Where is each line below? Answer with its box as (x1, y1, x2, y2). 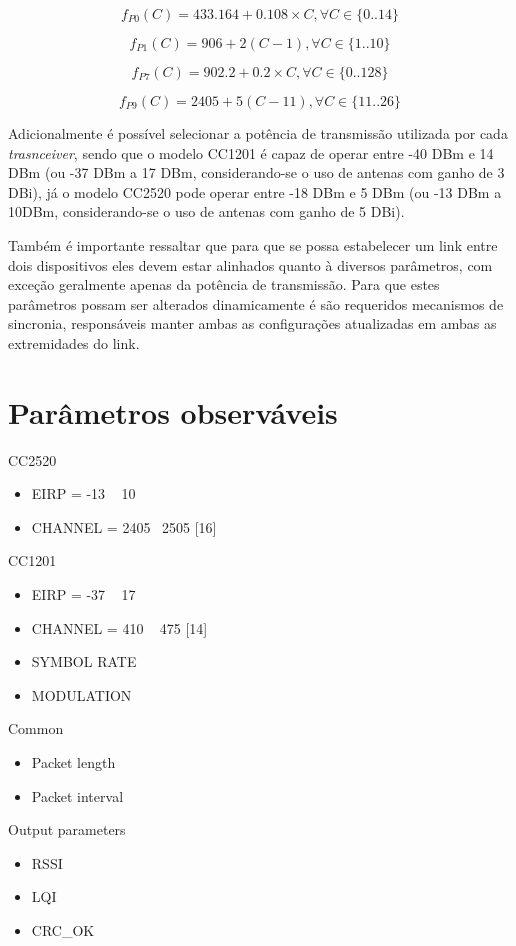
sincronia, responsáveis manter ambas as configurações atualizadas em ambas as (8, 313, 497, 334)
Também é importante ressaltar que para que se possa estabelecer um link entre (8, 234, 498, 255)
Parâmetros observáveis (8, 391, 338, 432)
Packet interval (31, 785, 124, 806)
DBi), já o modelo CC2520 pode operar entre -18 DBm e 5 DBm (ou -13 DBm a (8, 181, 502, 202)
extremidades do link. (8, 332, 140, 353)
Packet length (31, 752, 116, 772)
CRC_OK (31, 919, 95, 940)
